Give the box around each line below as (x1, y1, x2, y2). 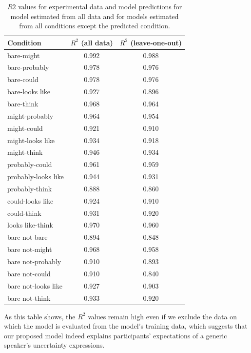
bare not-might (7, 244, 52, 254)
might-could (7, 123, 43, 133)
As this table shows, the (4, 311, 76, 321)
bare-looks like (7, 86, 51, 97)
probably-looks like (7, 171, 64, 182)
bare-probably (7, 62, 49, 72)
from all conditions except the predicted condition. (19, 21, 170, 31)
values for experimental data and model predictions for (18, 1, 182, 11)
